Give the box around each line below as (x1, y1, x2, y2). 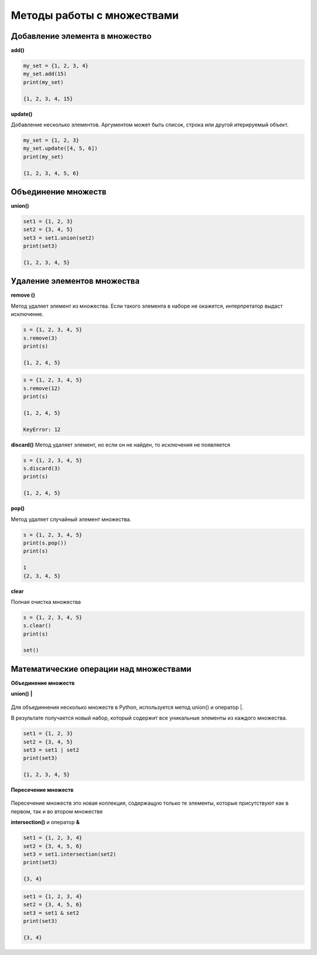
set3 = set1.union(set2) (23, 234, 95, 241)
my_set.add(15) (23, 70, 67, 78)
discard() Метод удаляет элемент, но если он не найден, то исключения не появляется (11, 441, 231, 448)
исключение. (11, 311, 44, 318)
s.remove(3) (23, 335, 58, 341)
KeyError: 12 (23, 426, 61, 433)
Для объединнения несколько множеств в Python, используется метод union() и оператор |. (11, 704, 244, 711)
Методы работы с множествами (11, 9, 179, 22)
